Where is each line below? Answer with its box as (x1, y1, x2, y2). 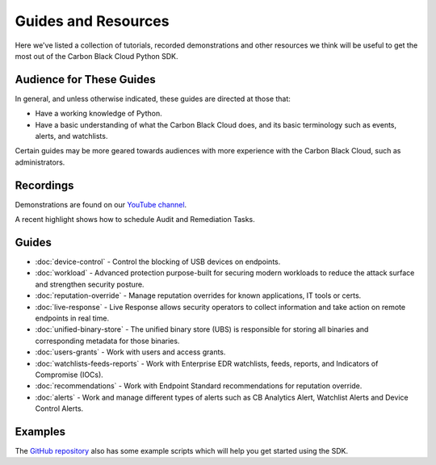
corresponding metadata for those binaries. (35, 336, 180, 346)
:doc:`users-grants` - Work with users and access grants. (35, 347, 226, 357)
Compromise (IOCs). (35, 370, 104, 379)
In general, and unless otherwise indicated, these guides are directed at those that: (15, 94, 291, 103)
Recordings (15, 178, 74, 192)
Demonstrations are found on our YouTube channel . (15, 199, 187, 209)
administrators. (15, 157, 65, 167)
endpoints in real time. (35, 313, 109, 323)
